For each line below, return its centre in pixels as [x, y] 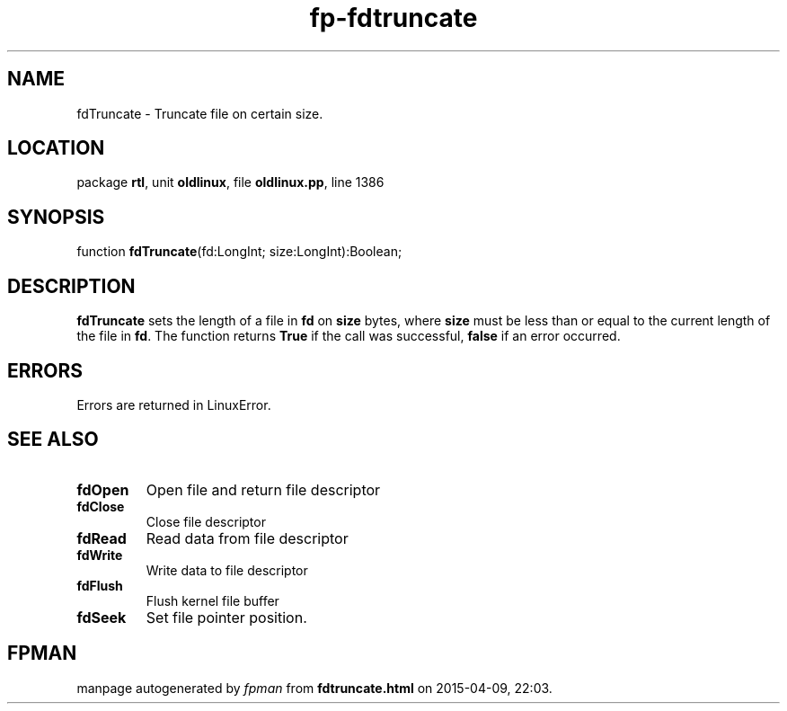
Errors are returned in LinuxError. [174, 404]
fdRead [102, 538]
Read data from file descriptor [247, 538]
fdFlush [100, 585]
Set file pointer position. [226, 617]
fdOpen [103, 489]
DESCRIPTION [71, 286]
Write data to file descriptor [227, 570]
